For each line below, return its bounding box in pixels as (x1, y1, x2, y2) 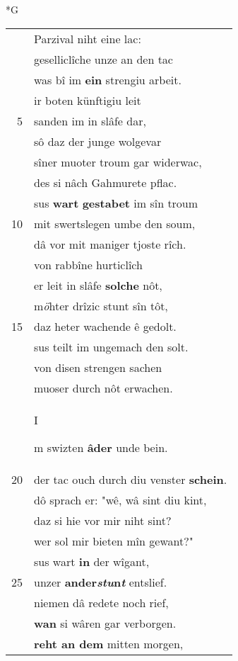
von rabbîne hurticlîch (34, 256, 143, 273)
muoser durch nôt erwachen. (34, 379, 173, 396)
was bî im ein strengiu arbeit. (34, 71, 182, 88)
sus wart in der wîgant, (34, 553, 150, 570)
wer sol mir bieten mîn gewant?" (34, 532, 194, 549)
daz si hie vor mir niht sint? (34, 512, 172, 529)
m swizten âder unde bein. (34, 439, 168, 456)
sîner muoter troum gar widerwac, (34, 153, 202, 170)
